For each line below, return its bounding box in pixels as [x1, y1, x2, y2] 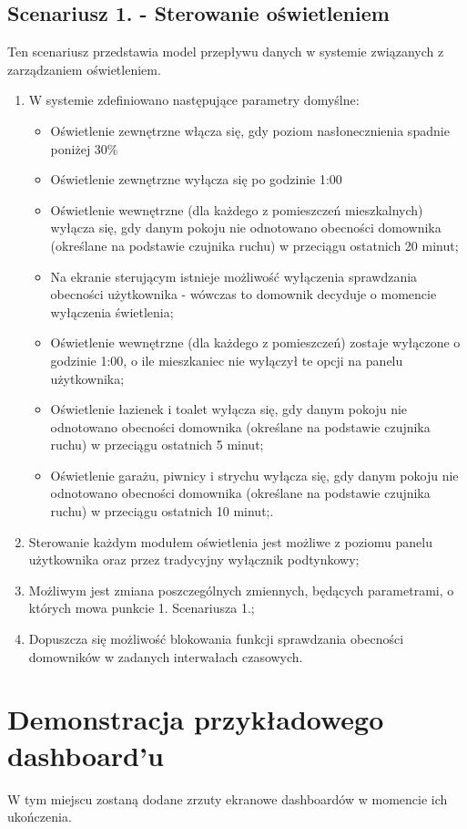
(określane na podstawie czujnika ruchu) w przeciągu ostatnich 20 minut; [50, 235, 459, 254]
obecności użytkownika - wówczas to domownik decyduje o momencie [50, 285, 437, 304]
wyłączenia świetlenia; [50, 302, 174, 321]
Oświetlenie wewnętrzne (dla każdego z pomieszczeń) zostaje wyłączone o [50, 333, 461, 352]
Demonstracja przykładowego [7, 700, 384, 738]
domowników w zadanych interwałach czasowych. [28, 647, 303, 666]
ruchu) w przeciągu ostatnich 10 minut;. [50, 502, 274, 521]
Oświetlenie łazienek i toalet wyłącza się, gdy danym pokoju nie [50, 399, 408, 419]
